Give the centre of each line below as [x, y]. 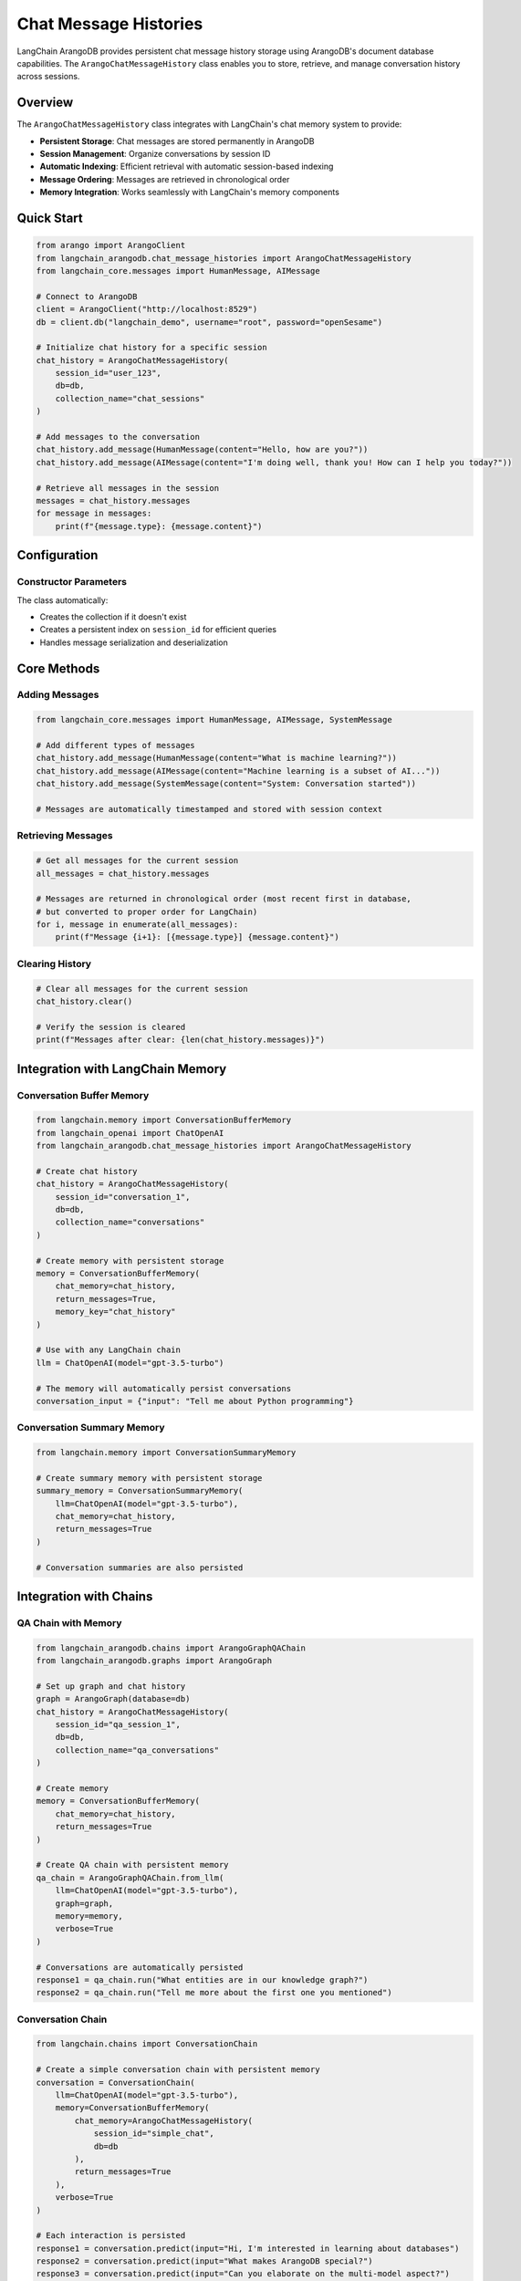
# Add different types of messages [115, 745]
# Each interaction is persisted [111, 2236]
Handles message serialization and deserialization [134, 642]
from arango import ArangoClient [111, 245]
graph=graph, [84, 1903]
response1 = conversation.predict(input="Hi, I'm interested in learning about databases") [248, 2248]
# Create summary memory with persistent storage [149, 1478]
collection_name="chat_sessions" [130, 398]
